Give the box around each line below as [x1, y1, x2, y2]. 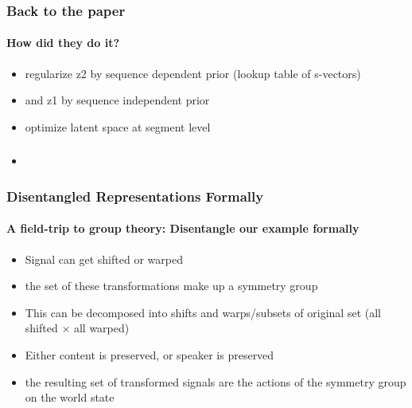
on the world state [25, 389, 115, 406]
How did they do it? [6, 34, 120, 51]
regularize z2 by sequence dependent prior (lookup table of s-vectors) [25, 65, 361, 81]
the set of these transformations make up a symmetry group [25, 277, 318, 294]
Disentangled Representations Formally [6, 186, 264, 206]
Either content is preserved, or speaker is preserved [25, 346, 274, 363]
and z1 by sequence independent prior [25, 92, 210, 108]
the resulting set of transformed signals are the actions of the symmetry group [25, 373, 406, 390]
